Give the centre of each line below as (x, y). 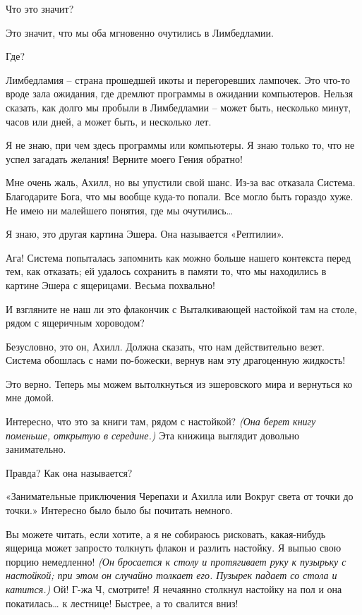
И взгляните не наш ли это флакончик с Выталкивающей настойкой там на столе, (181, 309)
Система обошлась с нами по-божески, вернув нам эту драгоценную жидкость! (176, 360)
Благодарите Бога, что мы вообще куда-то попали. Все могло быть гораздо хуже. (180, 196)
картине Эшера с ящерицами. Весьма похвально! (110, 285)
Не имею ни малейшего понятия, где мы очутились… (119, 210)
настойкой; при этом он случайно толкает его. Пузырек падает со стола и (171, 575)
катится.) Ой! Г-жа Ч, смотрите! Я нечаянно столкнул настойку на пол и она (174, 589)
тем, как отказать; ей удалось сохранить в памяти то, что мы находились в (166, 271)
